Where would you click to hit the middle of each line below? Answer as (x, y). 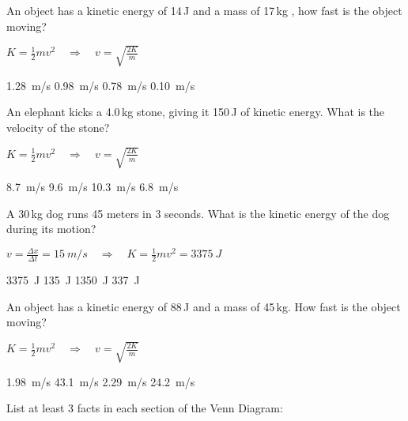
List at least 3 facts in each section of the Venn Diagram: (145, 408)
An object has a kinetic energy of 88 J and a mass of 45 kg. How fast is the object (204, 306)
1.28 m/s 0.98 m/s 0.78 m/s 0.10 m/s (101, 85)
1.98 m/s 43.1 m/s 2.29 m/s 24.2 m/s (101, 381)
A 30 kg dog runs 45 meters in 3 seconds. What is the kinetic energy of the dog (198, 213)
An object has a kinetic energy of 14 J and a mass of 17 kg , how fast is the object (204, 10)
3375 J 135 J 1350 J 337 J (73, 280)
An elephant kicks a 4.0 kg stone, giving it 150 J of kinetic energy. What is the (196, 112)
